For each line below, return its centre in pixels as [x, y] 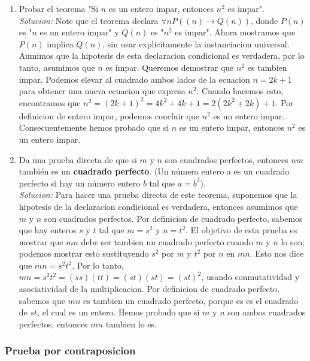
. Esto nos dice [277, 253]
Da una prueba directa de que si [78, 159]
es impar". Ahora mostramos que [235, 32]
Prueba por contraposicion [70, 351]
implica [60, 43]
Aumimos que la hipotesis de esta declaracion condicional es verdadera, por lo [162, 55]
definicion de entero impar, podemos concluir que [109, 115]
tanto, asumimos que [57, 67]
